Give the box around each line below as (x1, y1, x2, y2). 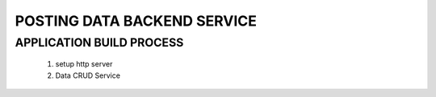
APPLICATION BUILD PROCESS (15, 35, 184, 50)
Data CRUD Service (55, 71, 121, 80)
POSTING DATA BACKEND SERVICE (15, 12, 258, 30)
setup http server (55, 59, 113, 69)
